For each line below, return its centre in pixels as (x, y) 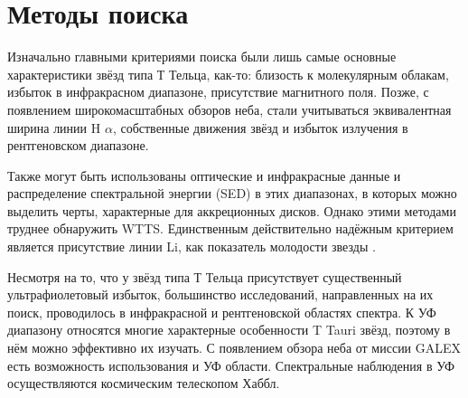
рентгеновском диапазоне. (78, 145)
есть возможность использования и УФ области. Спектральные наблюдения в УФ (231, 365)
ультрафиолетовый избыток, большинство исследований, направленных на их (220, 294)
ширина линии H (54, 127)
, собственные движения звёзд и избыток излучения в (260, 127)
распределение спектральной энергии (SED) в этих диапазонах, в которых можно (232, 193)
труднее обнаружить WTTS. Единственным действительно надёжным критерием (230, 228)
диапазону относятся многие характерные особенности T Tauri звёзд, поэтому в (229, 330)
